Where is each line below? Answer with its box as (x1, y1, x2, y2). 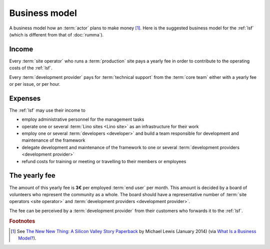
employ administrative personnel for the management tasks (21, 116, 144, 122)
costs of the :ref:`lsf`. (9, 65, 52, 71)
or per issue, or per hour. (9, 81, 61, 87)
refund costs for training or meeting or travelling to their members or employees (21, 158, 186, 164)
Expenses (9, 94, 41, 102)
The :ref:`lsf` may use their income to (9, 107, 86, 113)
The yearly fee (9, 171, 56, 180)
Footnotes (9, 218, 35, 225)
